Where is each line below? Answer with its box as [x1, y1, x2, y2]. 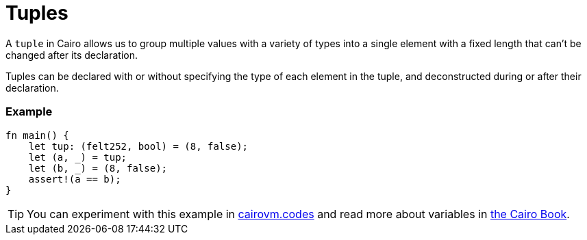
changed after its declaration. [5, 49, 138, 61]
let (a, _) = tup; [28, 151, 127, 163]
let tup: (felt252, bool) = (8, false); [28, 140, 249, 152]
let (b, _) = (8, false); [28, 162, 168, 174]
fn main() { [5, 129, 69, 141]
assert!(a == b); [28, 173, 121, 185]
